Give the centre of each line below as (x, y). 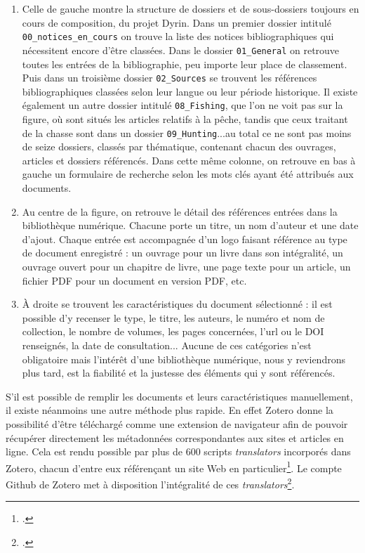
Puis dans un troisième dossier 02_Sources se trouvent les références (170, 78)
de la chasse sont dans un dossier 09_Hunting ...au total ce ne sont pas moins (187, 132)
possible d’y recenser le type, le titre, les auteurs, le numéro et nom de (173, 317)
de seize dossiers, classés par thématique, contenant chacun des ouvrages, (179, 147)
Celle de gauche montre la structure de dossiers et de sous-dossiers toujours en (191, 8)
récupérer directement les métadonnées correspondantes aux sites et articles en (175, 437)
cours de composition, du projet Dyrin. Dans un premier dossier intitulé (177, 22)
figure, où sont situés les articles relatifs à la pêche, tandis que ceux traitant (185, 119)
